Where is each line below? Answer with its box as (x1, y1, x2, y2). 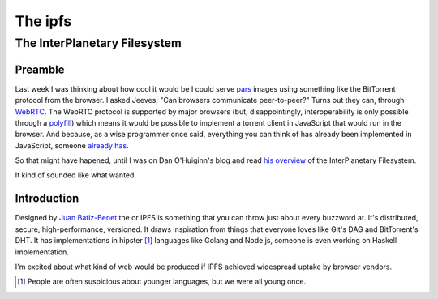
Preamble (15, 62, 65, 76)
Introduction (15, 191, 79, 206)
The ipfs (15, 12, 72, 30)
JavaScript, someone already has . (15, 140, 129, 150)
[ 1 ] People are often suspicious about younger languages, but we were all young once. (17, 276, 307, 287)
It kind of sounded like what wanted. (15, 170, 137, 180)
